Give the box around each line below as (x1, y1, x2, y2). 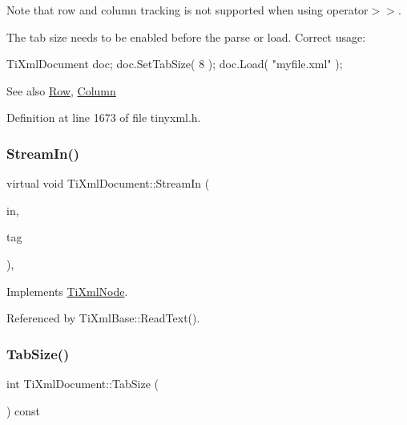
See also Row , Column (6, 82, 116, 99)
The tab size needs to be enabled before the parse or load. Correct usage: (6, 28, 366, 45)
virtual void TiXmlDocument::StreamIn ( (6, 175, 210, 192)
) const (6, 402, 41, 419)
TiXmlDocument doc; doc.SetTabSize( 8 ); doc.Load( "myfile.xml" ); (6, 55, 343, 72)
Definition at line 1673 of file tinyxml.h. (6, 109, 201, 126)
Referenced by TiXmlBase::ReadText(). (6, 310, 200, 326)
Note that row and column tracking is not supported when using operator (6, 2, 369, 18)
